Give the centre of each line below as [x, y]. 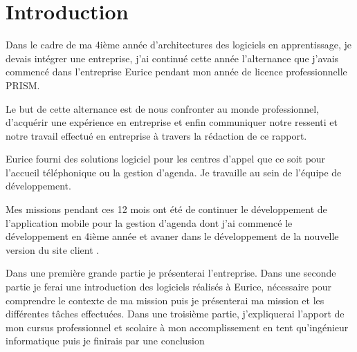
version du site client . [53, 249]
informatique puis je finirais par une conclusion [105, 341]
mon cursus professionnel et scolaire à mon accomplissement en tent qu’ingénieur [177, 327]
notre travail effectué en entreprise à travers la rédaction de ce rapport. [156, 135]
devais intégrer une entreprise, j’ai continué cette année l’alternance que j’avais [172, 58]
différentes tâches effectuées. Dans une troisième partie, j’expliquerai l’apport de [175, 314]
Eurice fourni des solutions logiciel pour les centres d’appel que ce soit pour [166, 159]
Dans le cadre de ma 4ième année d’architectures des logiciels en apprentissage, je [179, 45]
